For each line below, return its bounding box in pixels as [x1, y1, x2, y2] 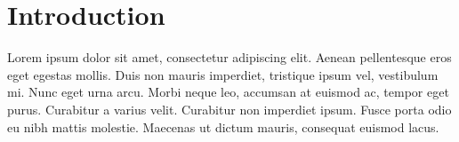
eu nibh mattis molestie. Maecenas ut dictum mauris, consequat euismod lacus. [7, 117, 439, 136]
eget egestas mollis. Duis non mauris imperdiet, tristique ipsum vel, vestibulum [7, 65, 439, 83]
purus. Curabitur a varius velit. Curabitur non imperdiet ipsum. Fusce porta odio [7, 99, 452, 118]
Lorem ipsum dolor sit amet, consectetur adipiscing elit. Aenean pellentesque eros [7, 48, 452, 67]
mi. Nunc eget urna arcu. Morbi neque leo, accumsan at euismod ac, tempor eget [7, 83, 449, 101]
